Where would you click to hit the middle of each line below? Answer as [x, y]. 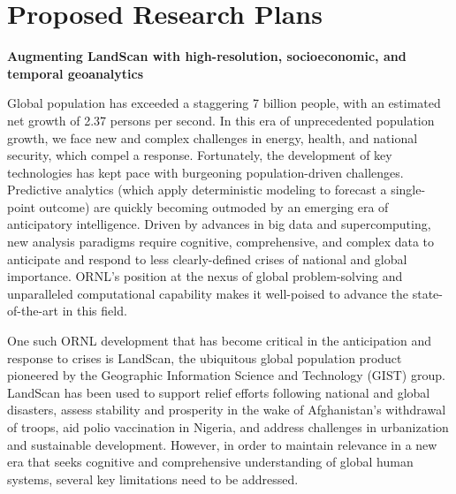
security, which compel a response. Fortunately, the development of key [200, 155]
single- [408, 190]
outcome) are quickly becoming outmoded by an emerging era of [214, 206]
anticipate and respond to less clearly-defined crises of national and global [207, 258]
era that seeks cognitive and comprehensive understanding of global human [210, 462]
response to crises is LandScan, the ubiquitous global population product [205, 357]
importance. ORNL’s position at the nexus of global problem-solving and [205, 276]
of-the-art [33, 311]
